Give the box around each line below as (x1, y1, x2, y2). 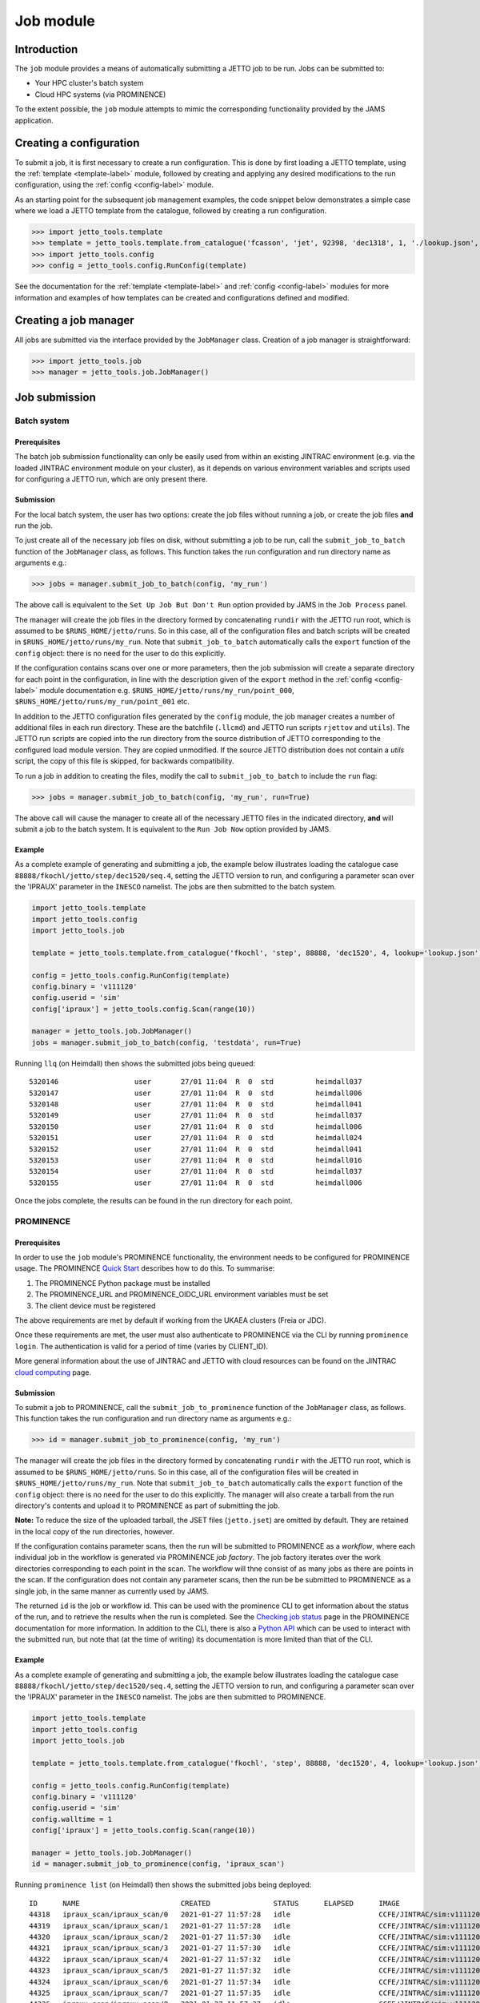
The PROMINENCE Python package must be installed (34, 1278, 211, 1288)
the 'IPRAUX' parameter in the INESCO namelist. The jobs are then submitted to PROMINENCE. (14, 1692, 326, 1702)
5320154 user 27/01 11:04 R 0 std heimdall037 (29, 1167, 362, 1176)
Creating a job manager (14, 313, 135, 328)
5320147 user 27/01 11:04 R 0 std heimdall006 (29, 1088, 362, 1098)
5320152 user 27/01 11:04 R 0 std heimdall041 (29, 1144, 362, 1154)
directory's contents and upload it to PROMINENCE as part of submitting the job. (14, 1501, 280, 1510)
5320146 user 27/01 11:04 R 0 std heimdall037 (29, 1078, 362, 1086)
